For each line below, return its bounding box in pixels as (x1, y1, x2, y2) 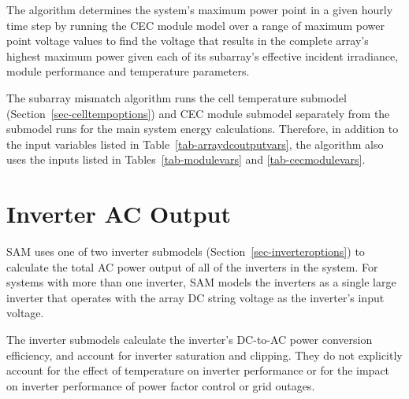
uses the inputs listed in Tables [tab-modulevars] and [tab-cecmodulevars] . (6, 151, 366, 168)
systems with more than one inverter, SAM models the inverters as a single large (6, 274, 396, 290)
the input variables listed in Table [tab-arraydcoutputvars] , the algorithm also (6, 135, 384, 152)
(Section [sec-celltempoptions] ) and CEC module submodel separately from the (6, 105, 390, 121)
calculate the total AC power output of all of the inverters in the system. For (6, 258, 378, 275)
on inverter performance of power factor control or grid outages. (6, 377, 315, 393)
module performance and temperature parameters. (6, 63, 250, 79)
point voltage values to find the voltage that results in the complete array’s (6, 32, 369, 49)
